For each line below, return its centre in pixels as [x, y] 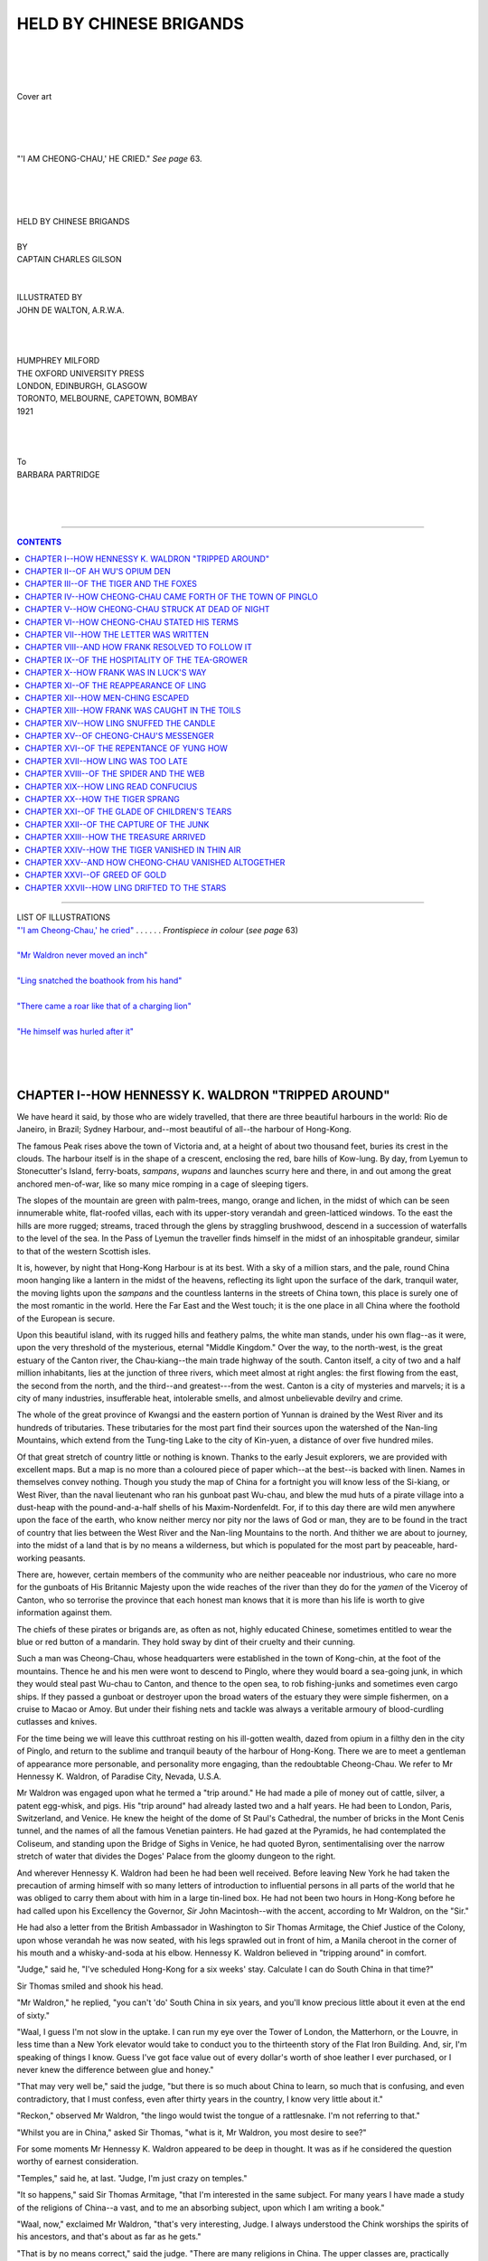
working [32, 1558]
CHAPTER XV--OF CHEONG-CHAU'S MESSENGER [119, 736]
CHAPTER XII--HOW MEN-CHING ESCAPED [107, 697]
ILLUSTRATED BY [50, 298]
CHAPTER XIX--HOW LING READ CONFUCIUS [111, 786]
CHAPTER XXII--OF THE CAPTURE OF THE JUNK [117, 824]
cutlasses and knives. [57, 1722]
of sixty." [33, 2015]
